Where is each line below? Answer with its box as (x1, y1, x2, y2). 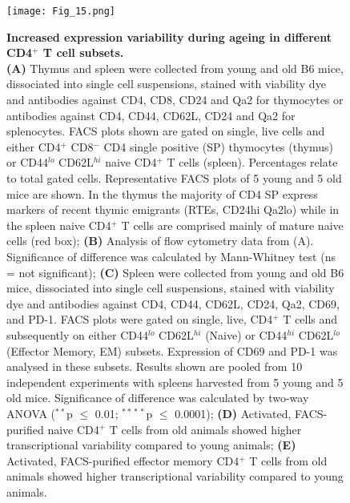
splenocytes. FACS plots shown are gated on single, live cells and (6, 123, 325, 139)
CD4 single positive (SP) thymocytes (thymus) (103, 138, 333, 155)
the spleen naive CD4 (6, 216, 111, 233)
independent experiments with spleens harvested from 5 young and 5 (6, 373, 344, 390)
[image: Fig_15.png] (6, 6, 116, 17)
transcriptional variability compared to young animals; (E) (6, 437, 296, 453)
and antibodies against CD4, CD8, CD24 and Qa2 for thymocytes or (6, 91, 344, 108)
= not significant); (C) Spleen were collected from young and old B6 (6, 264, 344, 280)
